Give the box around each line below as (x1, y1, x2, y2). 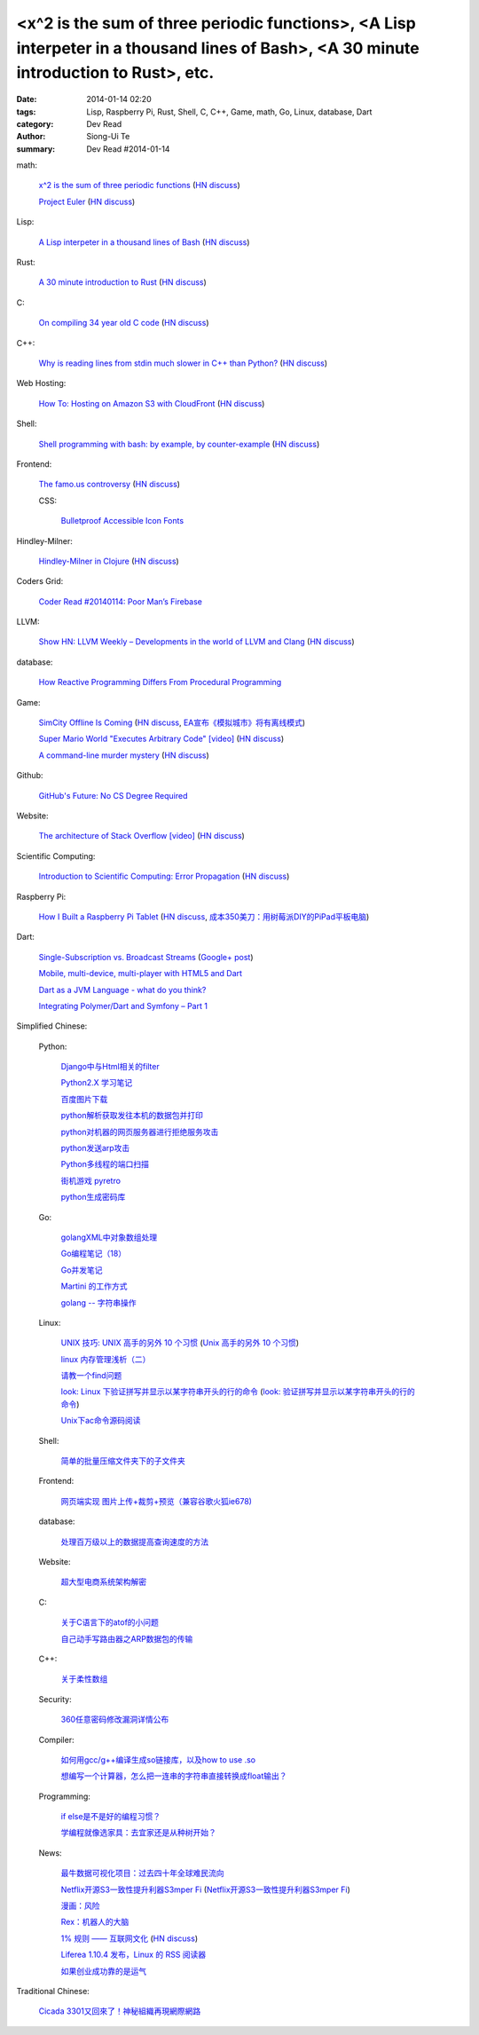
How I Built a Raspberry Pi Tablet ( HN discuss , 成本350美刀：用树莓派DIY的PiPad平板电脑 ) (38, 911, 370, 922)
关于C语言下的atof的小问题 (60, 1617, 160, 1628)
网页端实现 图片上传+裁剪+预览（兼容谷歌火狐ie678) (60, 1495, 253, 1506)
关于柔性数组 (60, 1674, 108, 1684)
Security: (38, 1693, 72, 1704)
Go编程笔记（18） (60, 1248, 127, 1259)
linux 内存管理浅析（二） (60, 1353, 151, 1364)
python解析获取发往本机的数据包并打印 (60, 1110, 203, 1121)
